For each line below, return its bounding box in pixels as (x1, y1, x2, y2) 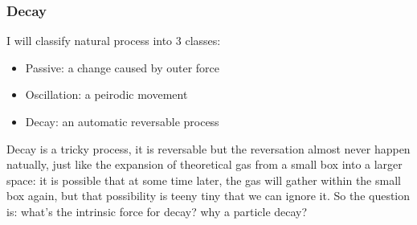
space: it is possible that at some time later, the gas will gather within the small (6, 171, 401, 188)
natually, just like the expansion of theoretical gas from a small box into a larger (6, 156, 403, 173)
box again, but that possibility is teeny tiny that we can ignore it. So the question (6, 187, 411, 204)
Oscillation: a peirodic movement (25, 86, 188, 103)
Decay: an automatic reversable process (25, 113, 219, 129)
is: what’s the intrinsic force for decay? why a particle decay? (6, 202, 308, 219)
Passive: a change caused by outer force (25, 59, 219, 76)
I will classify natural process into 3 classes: (6, 32, 221, 49)
